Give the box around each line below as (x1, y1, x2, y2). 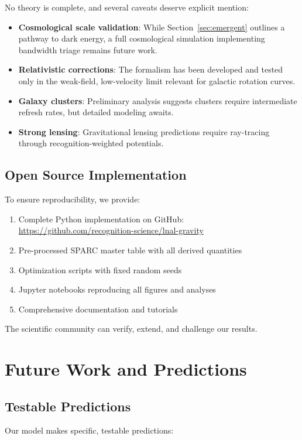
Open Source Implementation (5, 166, 187, 184)
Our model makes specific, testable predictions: (5, 424, 174, 436)
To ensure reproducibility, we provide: (5, 193, 140, 205)
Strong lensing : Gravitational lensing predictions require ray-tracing (18, 125, 270, 137)
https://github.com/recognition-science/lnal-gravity (18, 224, 204, 236)
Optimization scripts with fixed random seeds (18, 263, 182, 276)
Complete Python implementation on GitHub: (18, 212, 184, 225)
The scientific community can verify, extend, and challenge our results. (5, 322, 258, 335)
